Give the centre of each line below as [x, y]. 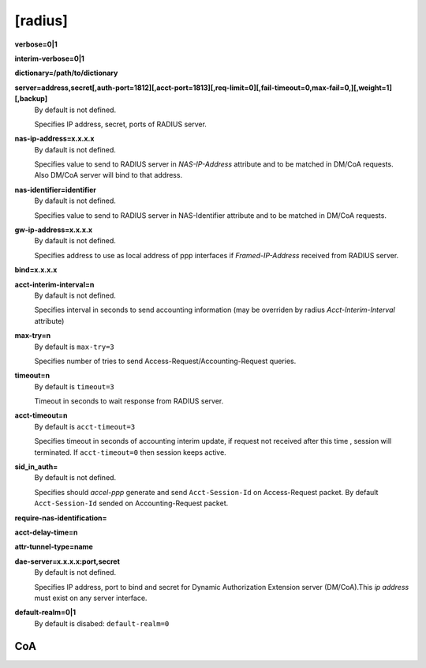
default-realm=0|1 [45, 613]
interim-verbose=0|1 [49, 58]
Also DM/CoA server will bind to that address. [108, 175]
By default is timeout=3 [74, 386]
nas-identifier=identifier [55, 190]
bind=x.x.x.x [36, 270]
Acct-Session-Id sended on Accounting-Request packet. [131, 503]
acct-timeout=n [41, 415]
